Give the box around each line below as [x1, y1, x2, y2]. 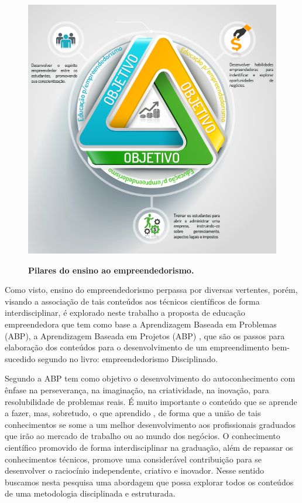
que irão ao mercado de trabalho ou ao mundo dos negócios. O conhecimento [5, 430, 280, 442]
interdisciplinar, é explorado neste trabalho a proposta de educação [5, 306, 245, 319]
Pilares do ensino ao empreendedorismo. [28, 264, 194, 276]
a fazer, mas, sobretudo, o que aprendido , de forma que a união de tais [5, 407, 261, 419]
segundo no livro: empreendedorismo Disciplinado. [37, 352, 218, 364]
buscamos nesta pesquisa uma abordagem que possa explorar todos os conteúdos [5, 475, 294, 488]
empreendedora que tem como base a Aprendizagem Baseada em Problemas [5, 318, 277, 330]
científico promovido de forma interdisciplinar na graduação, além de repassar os [5, 441, 293, 453]
